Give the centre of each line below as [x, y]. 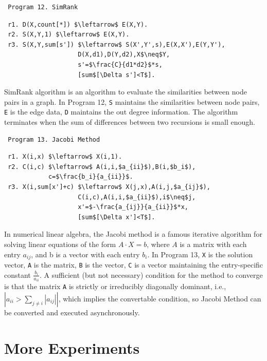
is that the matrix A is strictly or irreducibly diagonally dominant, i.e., [115, 286]
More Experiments [72, 347]
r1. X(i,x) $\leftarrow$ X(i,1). [65, 157]
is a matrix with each [213, 244]
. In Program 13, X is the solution [200, 254]
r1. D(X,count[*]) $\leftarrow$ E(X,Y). [78, 24]
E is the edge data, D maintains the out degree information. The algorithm [121, 112]
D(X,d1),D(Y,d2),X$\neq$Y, [124, 55]
